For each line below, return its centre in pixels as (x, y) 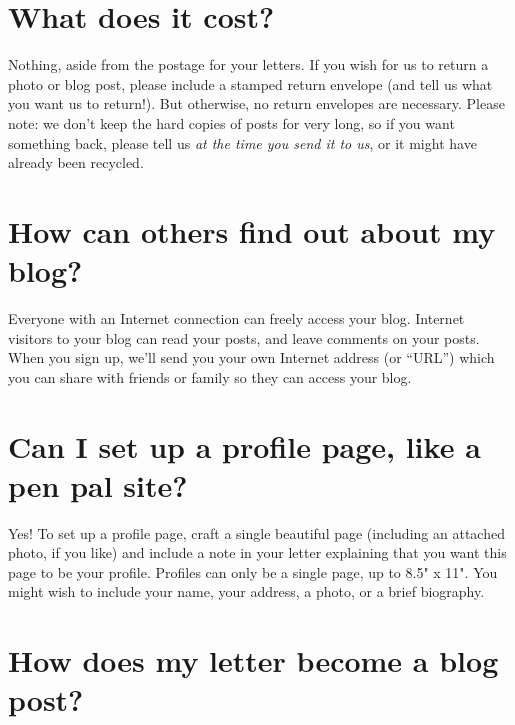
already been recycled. (76, 162)
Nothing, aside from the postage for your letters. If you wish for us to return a (248, 64)
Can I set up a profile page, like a (244, 445)
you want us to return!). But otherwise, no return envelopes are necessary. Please (256, 103)
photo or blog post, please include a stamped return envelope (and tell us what (250, 83)
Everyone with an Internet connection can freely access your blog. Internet (236, 318)
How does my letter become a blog (253, 660)
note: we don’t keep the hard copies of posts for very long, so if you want (231, 122)
